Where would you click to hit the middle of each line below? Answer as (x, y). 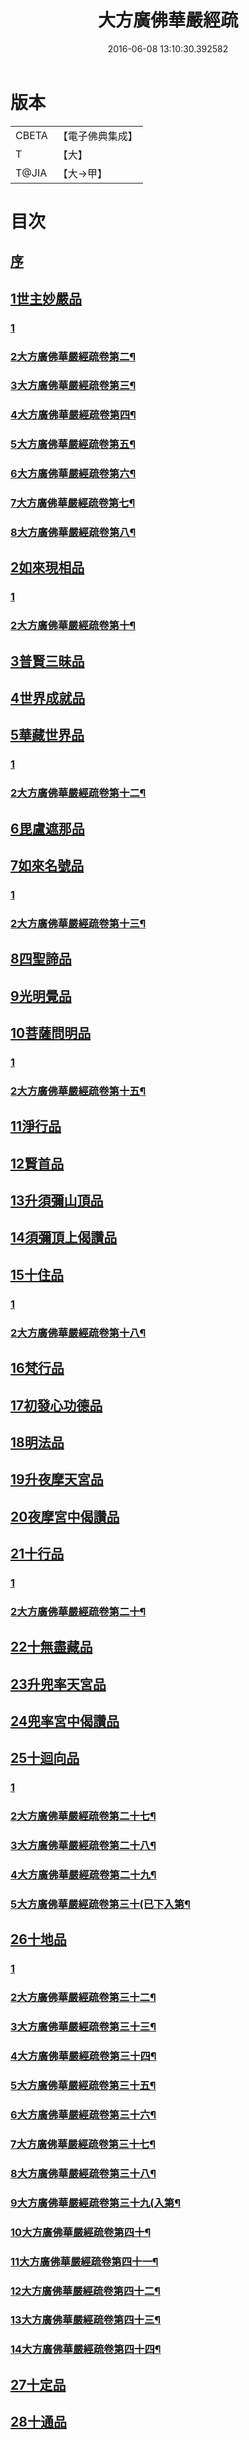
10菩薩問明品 (51, 1033)
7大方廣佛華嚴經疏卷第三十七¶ (83, 2144)
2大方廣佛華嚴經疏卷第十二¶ (78, 793)
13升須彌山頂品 (57, 1201)
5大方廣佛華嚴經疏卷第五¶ (73, 444)
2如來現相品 (47, 567)
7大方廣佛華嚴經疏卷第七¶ (73, 503)
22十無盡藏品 (51, 1647)
